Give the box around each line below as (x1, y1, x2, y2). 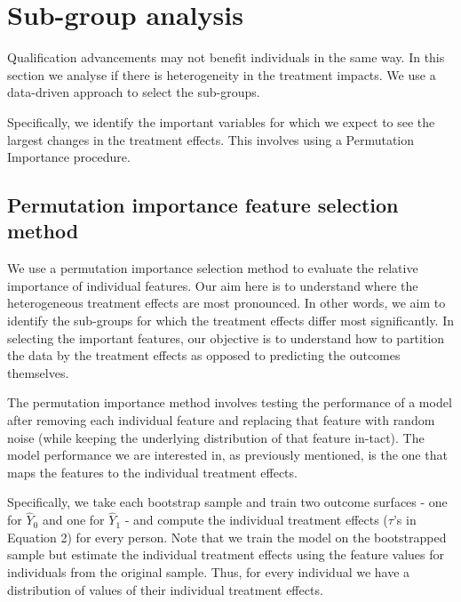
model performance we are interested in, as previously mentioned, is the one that (7, 445, 448, 464)
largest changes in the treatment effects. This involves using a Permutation (7, 130, 415, 148)
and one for (42, 510, 105, 529)
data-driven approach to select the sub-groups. (7, 83, 260, 101)
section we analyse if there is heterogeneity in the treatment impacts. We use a (7, 65, 436, 84)
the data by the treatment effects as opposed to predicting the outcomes (7, 346, 401, 365)
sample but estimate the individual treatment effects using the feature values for (7, 545, 445, 564)
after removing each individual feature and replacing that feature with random (7, 411, 435, 429)
